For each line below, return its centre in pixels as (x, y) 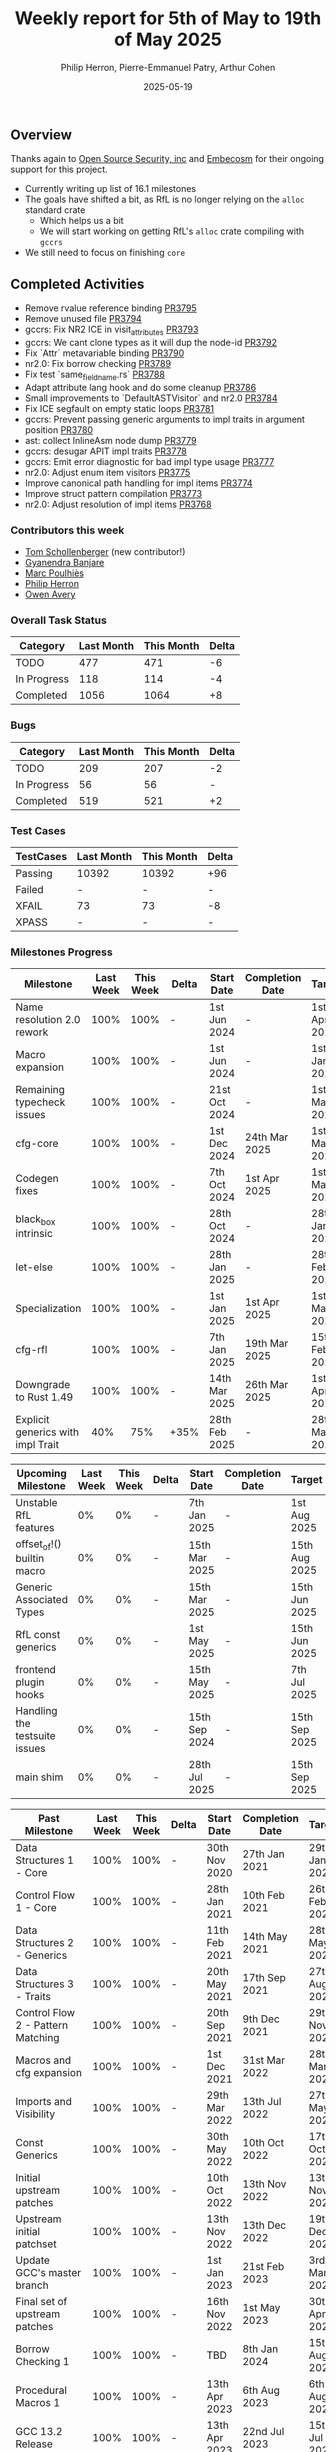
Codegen (37, 1179)
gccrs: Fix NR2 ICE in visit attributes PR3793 (111, 330)
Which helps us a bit (81, 221)
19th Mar (266, 1344)
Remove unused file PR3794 (83, 319)
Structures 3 (45, 1984)
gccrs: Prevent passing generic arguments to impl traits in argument (164, 419)
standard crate (55, 210)
